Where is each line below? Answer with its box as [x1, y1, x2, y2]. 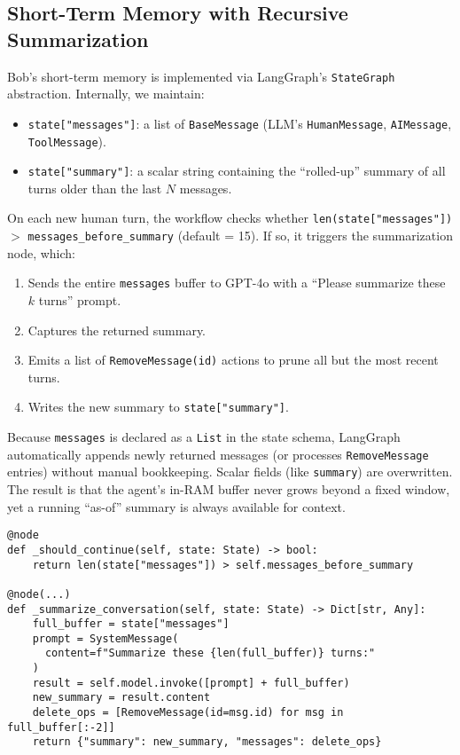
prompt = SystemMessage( [32, 632, 179, 645]
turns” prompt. [38, 290, 121, 309]
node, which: [7, 243, 76, 262]
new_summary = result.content [32, 691, 211, 704]
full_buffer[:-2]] [7, 720, 115, 734]
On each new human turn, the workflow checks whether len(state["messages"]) [7, 208, 453, 227]
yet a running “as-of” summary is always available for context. [7, 497, 346, 515]
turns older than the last [27, 178, 162, 197]
